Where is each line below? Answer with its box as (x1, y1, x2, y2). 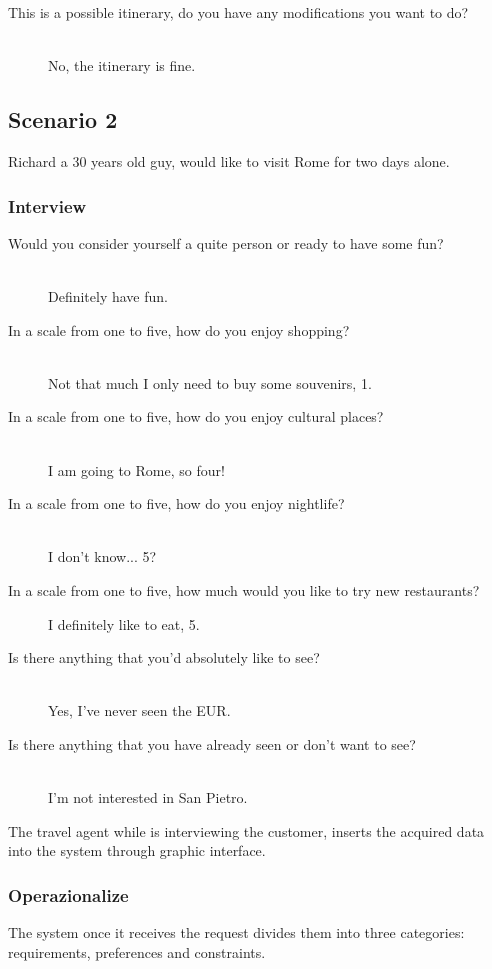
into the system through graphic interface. (8, 840, 266, 861)
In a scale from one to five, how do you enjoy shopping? (8, 319, 350, 340)
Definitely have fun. (48, 285, 168, 306)
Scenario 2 (8, 104, 118, 135)
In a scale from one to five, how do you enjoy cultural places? (8, 406, 384, 427)
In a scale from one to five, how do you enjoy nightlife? (8, 493, 345, 514)
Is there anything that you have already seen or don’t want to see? (8, 733, 416, 754)
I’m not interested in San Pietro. (48, 787, 248, 808)
